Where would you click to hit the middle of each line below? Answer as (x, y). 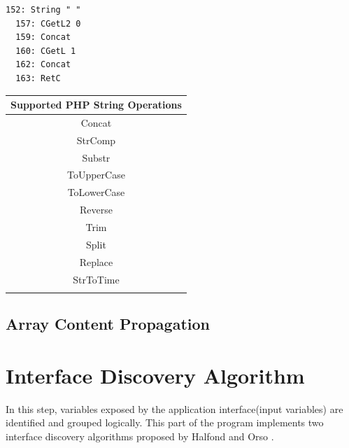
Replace (96, 261)
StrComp (96, 140)
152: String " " (43, 10)
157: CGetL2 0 (48, 23)
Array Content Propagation (108, 324)
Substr (96, 157)
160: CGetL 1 (46, 51)
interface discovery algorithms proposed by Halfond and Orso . (140, 436)
